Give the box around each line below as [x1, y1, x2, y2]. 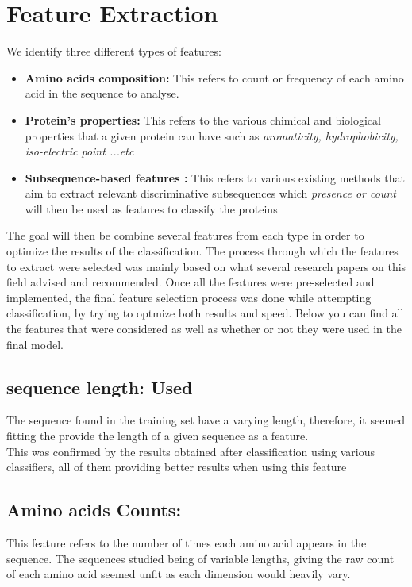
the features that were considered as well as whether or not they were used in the [6, 320, 402, 337]
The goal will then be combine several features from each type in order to [6, 227, 364, 244]
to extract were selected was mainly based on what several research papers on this [6, 258, 406, 274]
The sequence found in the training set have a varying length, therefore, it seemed [6, 412, 406, 428]
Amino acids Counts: [6, 497, 182, 522]
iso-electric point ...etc [25, 143, 134, 159]
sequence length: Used [6, 374, 193, 399]
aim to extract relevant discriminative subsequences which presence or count [25, 185, 396, 201]
